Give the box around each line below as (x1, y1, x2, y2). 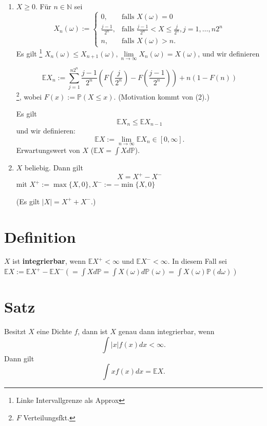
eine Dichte (36, 326, 72, 337)
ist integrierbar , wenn (12, 256, 86, 266)
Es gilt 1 (16, 47, 43, 59)
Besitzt (4, 326, 26, 337)
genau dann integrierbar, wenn (118, 326, 215, 337)
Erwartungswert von (16, 145, 80, 156)
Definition (4, 226, 76, 247)
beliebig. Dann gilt (25, 162, 83, 173)
